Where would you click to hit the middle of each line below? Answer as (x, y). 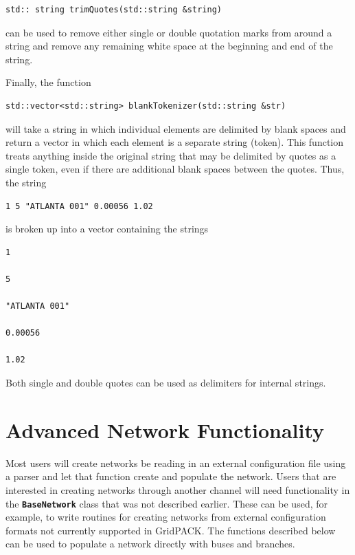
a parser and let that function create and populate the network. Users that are (171, 476)
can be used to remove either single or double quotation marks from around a (169, 32)
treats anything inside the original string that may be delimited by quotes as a (171, 155)
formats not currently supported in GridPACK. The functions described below (171, 530)
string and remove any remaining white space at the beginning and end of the (169, 46)
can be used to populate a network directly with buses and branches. (150, 544)
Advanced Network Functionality (165, 429)
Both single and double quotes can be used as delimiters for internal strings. (166, 383)
